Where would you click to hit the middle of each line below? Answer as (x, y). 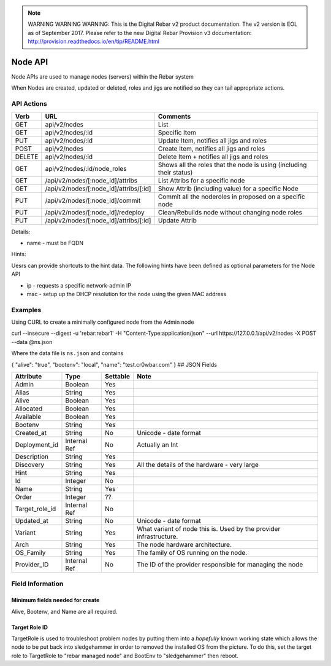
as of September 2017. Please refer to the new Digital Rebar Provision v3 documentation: (140, 33)
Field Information (37, 584)
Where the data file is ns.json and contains (67, 353)
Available (28, 417)
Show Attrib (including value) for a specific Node (228, 189)
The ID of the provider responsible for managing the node (220, 565)
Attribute (29, 377)
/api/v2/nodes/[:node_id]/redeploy (95, 212)
